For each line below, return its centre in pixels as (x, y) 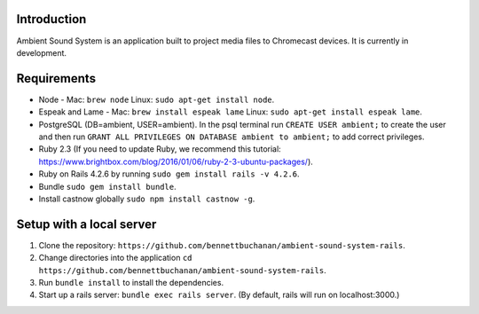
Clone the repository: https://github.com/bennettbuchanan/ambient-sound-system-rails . (222, 245)
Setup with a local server (86, 224)
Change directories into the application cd (115, 258)
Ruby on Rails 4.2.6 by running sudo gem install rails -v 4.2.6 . (169, 174)
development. (41, 52)
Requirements (56, 78)
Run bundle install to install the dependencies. (131, 283)
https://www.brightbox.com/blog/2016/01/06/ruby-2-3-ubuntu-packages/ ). (176, 161)
